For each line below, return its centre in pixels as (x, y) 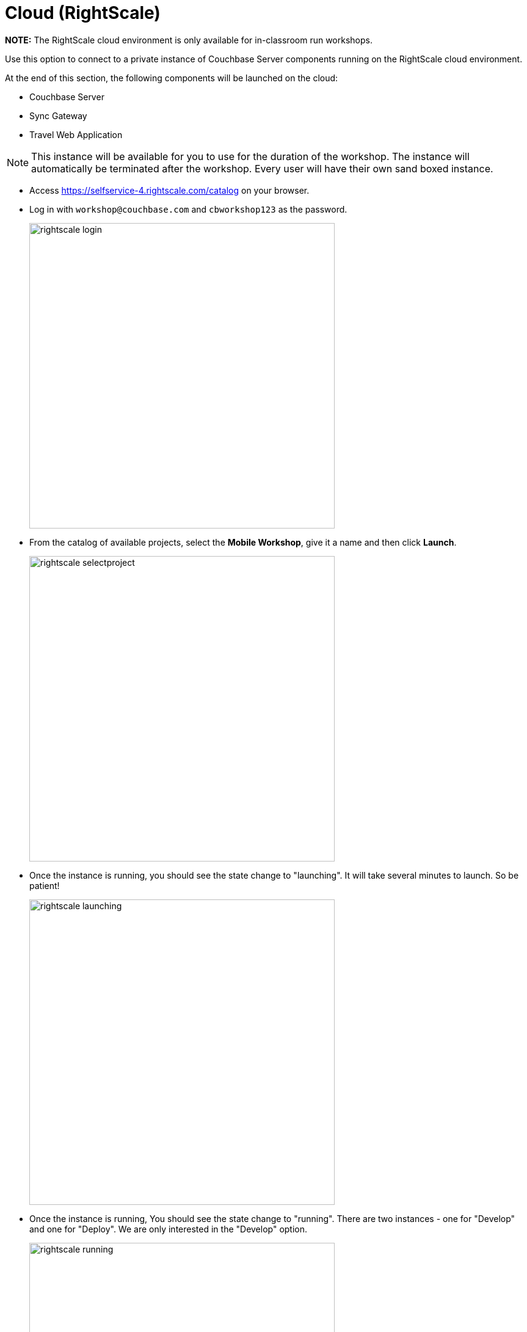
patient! (45, 885)
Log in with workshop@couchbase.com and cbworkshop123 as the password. (188, 209)
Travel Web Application (76, 134)
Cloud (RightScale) (83, 13)
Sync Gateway (58, 115)
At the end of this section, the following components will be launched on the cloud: (172, 78)
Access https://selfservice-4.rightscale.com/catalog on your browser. (169, 190)
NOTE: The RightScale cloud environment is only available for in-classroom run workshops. (189, 40)
